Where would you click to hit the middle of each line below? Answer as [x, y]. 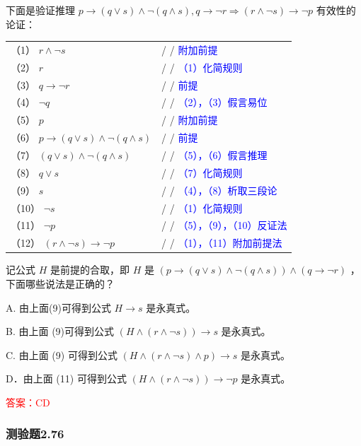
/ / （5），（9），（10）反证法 [224, 225]
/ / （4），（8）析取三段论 [219, 190]
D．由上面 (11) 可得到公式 [66, 378]
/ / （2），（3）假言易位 [214, 102]
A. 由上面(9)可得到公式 [58, 307]
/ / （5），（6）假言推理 [214, 155]
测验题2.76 [35, 434]
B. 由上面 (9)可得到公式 [60, 331]
